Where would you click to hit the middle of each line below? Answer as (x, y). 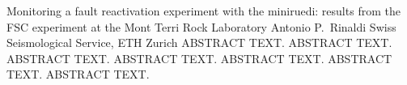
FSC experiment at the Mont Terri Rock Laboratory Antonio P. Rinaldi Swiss (201, 26)
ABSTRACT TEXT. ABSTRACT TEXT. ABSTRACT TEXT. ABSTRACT (199, 58)
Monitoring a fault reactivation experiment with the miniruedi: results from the (203, 11)
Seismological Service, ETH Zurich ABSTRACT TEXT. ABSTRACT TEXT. (199, 42)
